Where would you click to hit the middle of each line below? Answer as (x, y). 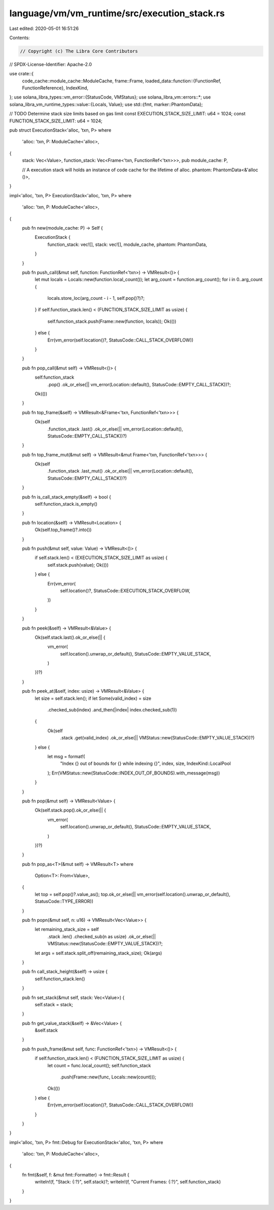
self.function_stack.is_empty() (66, 504)
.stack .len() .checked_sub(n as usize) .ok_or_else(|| (101, 936)
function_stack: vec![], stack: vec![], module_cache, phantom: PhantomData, (127, 244)
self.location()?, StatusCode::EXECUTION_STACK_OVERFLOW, (125, 591)
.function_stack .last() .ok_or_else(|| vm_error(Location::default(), (115, 429)
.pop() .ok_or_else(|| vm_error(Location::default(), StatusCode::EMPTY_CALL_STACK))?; (139, 384)
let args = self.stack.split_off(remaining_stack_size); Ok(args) (98, 953)
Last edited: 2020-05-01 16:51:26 (44, 28)
